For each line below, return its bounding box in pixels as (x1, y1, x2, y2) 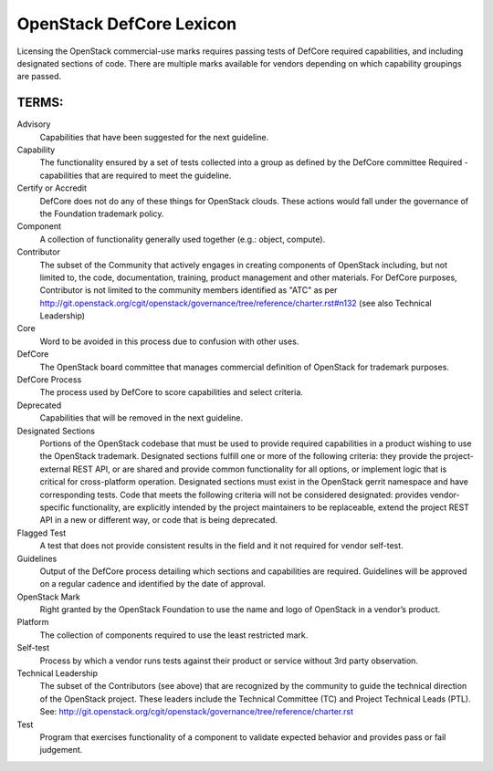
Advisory (16, 119, 51, 130)
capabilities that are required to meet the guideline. (39, 170, 232, 181)
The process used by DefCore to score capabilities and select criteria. (39, 387, 303, 398)
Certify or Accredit (16, 182, 87, 193)
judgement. (39, 745, 83, 755)
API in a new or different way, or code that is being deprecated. (39, 515, 278, 526)
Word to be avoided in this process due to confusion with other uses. (39, 336, 299, 347)
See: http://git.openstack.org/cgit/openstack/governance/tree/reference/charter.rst (39, 706, 353, 717)
